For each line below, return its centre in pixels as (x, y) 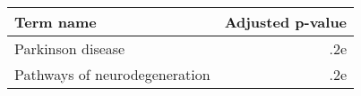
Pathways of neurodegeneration (112, 74)
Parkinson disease (70, 48)
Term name (56, 22)
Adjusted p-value (286, 22)
